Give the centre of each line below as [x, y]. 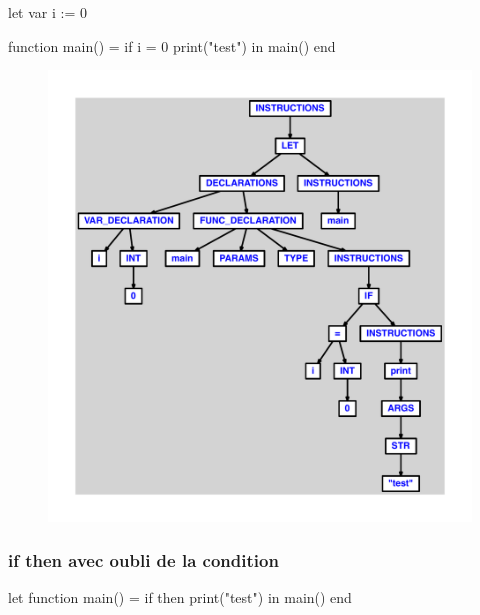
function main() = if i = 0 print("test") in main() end [172, 45]
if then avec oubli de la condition [143, 560]
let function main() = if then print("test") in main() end [180, 597]
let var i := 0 [47, 12]
